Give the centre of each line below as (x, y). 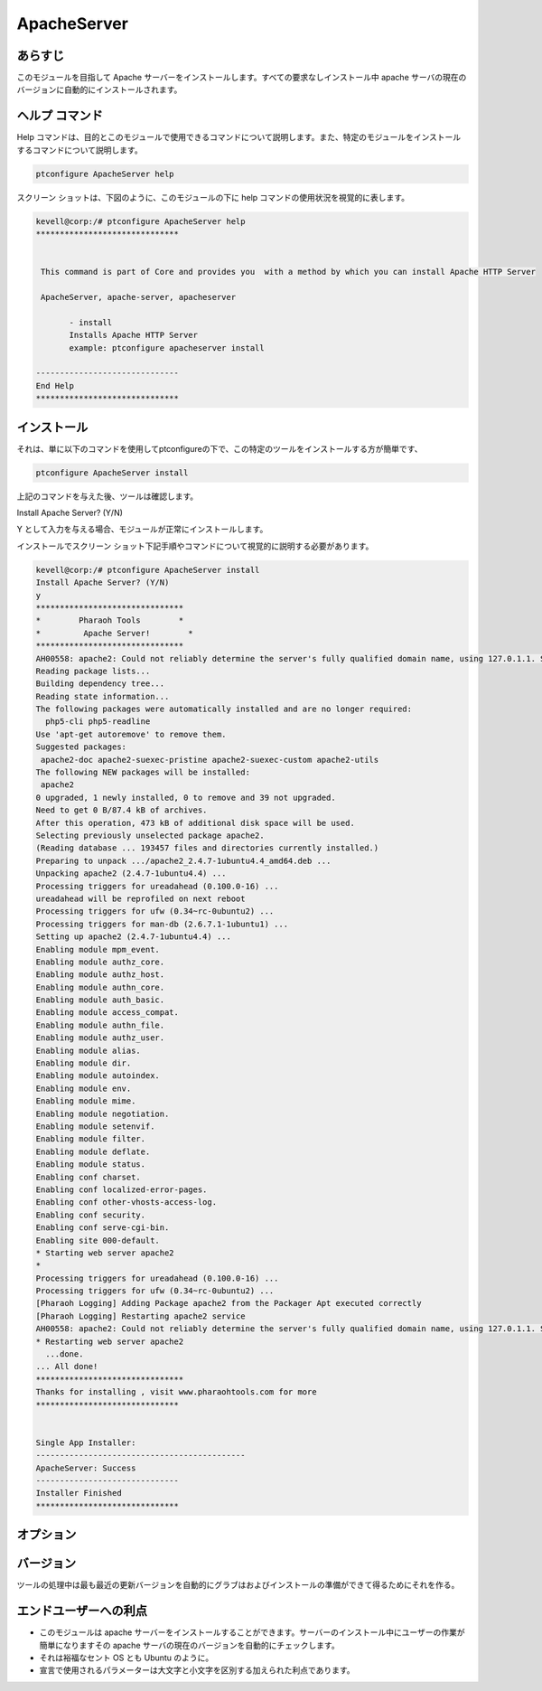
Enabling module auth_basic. (100, 1000)
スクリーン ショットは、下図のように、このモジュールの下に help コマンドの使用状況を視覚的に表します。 (213, 197)
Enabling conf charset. (89, 1177)
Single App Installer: (86, 1442)
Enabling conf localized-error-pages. (121, 1189)
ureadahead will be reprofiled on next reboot (140, 898)
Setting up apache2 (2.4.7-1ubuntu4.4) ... (134, 937)
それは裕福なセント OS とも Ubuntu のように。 (126, 1658)
